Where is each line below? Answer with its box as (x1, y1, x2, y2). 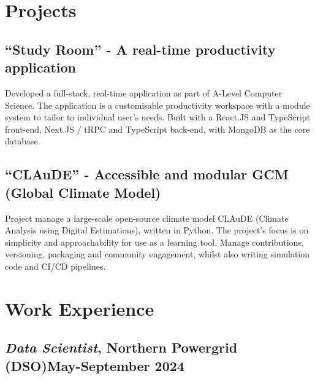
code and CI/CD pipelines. (5, 259, 106, 272)
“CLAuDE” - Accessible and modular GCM (5, 165, 289, 184)
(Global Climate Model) (5, 182, 161, 201)
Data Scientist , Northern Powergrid (5, 338, 238, 357)
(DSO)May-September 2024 (5, 356, 184, 375)
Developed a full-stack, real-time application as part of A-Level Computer (5, 86, 283, 99)
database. (5, 135, 40, 147)
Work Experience (5, 295, 154, 321)
